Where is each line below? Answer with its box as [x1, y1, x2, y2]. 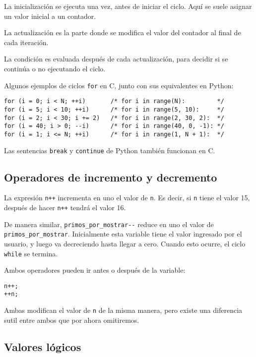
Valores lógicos [4, 339, 81, 354]
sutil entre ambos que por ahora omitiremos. [4, 314, 139, 325]
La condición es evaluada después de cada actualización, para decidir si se [4, 54, 228, 64]
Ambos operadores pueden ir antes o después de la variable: [4, 265, 186, 275]
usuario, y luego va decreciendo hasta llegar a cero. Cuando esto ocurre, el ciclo [4, 238, 246, 248]
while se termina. [4, 248, 58, 258]
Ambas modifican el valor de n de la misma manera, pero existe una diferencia [4, 305, 243, 315]
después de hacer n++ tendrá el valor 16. [4, 202, 126, 213]
